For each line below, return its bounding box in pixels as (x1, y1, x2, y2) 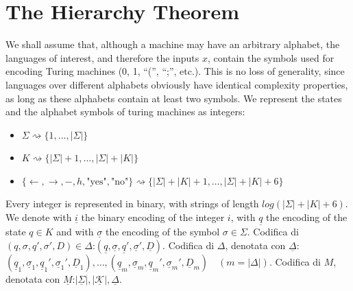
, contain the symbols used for (208, 50, 334, 65)
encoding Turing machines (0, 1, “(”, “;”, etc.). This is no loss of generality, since (5, 64, 345, 78)
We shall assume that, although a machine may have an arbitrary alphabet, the (5, 37, 340, 51)
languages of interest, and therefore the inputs (5, 50, 199, 65)
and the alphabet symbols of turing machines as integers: (5, 104, 245, 119)
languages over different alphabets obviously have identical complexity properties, (5, 77, 348, 91)
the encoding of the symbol (105, 224, 220, 239)
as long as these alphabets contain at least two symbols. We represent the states (5, 91, 342, 105)
